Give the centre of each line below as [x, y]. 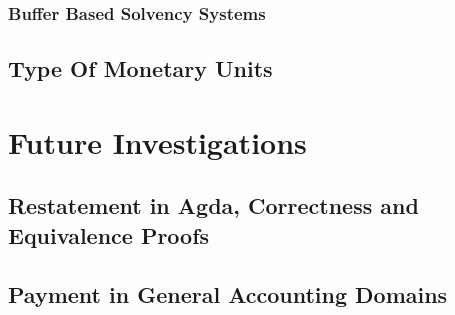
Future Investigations [157, 141]
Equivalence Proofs [109, 234]
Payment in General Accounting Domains [228, 293]
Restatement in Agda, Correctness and [213, 205]
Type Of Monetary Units [140, 68]
